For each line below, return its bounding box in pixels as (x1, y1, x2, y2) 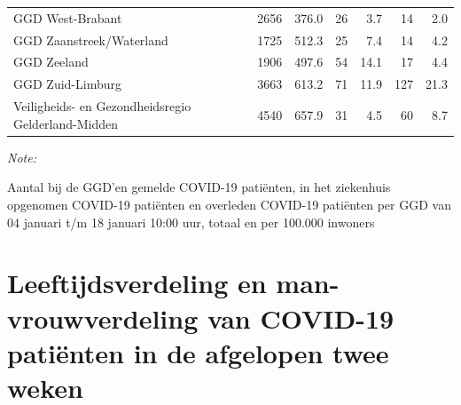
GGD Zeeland (13, 52, 89, 71)
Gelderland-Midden (13, 114, 119, 132)
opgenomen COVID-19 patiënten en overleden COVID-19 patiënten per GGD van (7, 195, 451, 213)
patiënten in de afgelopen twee (7, 334, 389, 370)
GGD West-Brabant (13, 8, 122, 27)
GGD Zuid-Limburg (13, 75, 121, 93)
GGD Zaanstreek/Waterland (13, 30, 168, 49)
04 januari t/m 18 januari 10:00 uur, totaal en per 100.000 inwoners (7, 212, 375, 231)
